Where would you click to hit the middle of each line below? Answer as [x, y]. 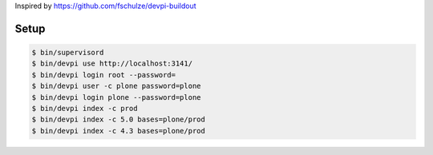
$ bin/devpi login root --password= [104, 75]
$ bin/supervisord [68, 52]
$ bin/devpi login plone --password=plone [116, 97]
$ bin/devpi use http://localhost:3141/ [112, 64]
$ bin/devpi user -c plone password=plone [116, 86]
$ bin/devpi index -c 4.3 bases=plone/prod [119, 131]
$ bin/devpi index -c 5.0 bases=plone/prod [119, 119]
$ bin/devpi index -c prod [85, 108]
